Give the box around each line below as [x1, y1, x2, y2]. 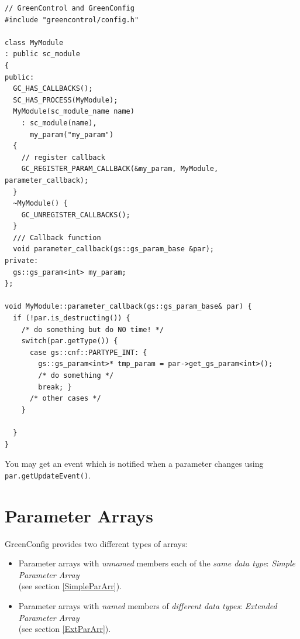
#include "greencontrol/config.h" [5, 15, 139, 24]
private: [5, 257, 39, 265]
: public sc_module [5, 50, 80, 59]
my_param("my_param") [29, 130, 114, 139]
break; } [38, 382, 72, 391]
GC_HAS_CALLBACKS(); [13, 84, 93, 93]
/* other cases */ [29, 394, 101, 403]
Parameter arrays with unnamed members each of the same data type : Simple [18, 557, 295, 569]
